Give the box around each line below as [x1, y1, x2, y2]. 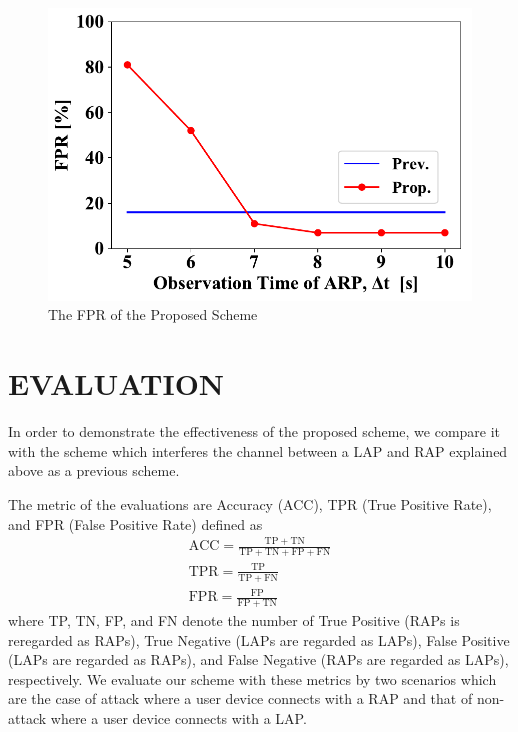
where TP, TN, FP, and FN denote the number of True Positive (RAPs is [8, 610, 460, 631]
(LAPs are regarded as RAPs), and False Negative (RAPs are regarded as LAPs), [8, 649, 509, 670]
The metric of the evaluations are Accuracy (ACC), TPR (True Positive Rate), [8, 493, 492, 514]
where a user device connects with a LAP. [50, 708, 307, 729]
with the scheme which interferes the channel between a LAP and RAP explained [8, 440, 508, 461]
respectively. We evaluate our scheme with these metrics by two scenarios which [8, 668, 497, 689]
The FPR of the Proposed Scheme [48, 304, 258, 325]
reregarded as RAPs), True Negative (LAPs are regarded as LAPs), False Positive [8, 629, 510, 650]
